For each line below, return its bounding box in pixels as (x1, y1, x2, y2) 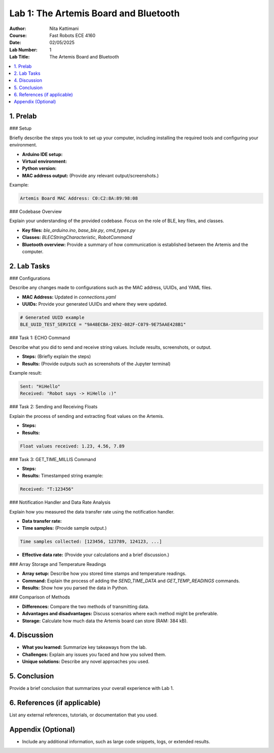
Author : (9, 25, 26, 32)
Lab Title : (9, 54, 30, 60)
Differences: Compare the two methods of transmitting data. (22, 603, 150, 610)
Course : (9, 32, 27, 38)
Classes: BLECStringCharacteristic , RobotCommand (22, 234, 132, 240)
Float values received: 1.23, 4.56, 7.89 (20, 443, 125, 449)
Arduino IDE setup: (22, 151, 63, 157)
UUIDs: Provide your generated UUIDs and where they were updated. (22, 301, 167, 307)
